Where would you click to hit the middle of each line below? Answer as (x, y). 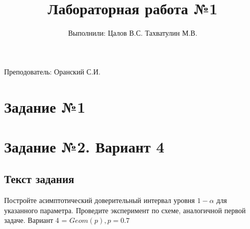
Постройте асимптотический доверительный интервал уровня (99, 200)
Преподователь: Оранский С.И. (52, 71)
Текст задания (39, 179)
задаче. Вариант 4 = (36, 220)
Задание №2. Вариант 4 (84, 146)
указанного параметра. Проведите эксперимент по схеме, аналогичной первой (125, 210)
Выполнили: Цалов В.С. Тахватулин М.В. (133, 33)
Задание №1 (45, 106)
